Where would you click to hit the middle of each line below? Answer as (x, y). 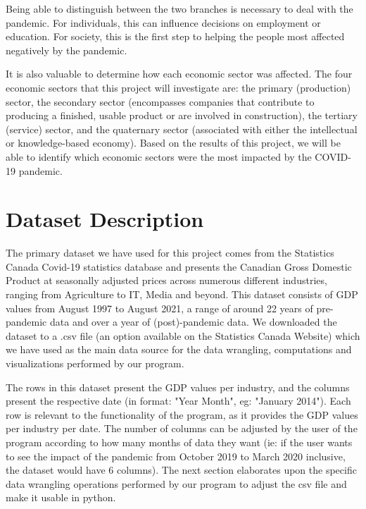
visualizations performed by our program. (95, 363)
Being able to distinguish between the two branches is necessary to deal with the (179, 8)
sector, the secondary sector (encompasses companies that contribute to (160, 101)
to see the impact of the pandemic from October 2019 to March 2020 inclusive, (176, 456)
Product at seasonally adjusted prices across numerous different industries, (166, 280)
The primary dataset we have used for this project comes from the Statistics (170, 253)
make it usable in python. (61, 497)
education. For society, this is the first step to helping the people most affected (175, 36)
